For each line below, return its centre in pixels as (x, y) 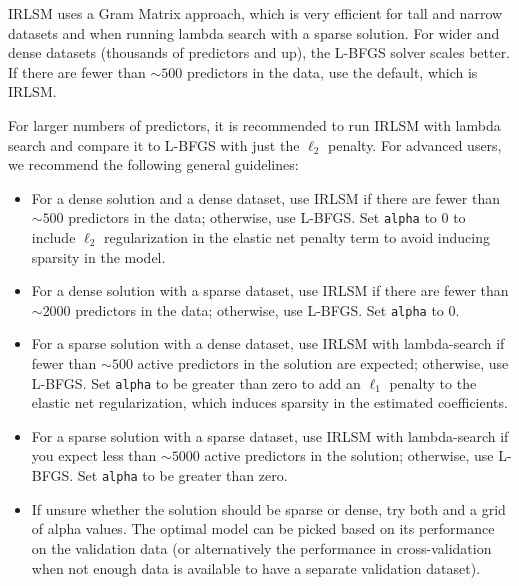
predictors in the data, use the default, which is (332, 71)
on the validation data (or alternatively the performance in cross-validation (261, 547)
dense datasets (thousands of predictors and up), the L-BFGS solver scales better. (259, 52)
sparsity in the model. (98, 256)
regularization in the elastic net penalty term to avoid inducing (296, 237)
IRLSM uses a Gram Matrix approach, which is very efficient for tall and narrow (255, 13)
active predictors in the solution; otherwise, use (349, 455)
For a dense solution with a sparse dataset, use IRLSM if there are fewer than (270, 290)
